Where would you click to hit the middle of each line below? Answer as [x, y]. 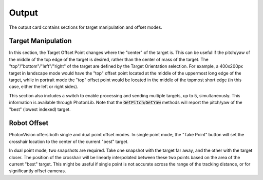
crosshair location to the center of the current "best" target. [69, 142]
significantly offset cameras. [38, 171]
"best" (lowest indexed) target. [40, 109]
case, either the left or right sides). [44, 87]
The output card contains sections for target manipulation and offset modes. [86, 27]
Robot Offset [29, 123]
